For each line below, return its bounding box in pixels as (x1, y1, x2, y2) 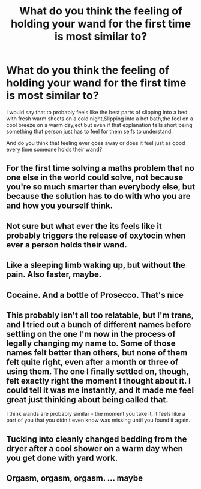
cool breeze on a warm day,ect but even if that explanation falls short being (6, 121, 193, 128)
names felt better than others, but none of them (6, 348, 188, 358)
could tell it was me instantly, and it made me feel (6, 385, 194, 395)
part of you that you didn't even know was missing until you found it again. (6, 416, 191, 424)
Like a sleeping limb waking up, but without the (6, 260, 186, 270)
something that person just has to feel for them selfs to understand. (6, 128, 173, 135)
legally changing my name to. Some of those (6, 338, 176, 348)
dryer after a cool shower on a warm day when (6, 443, 183, 454)
